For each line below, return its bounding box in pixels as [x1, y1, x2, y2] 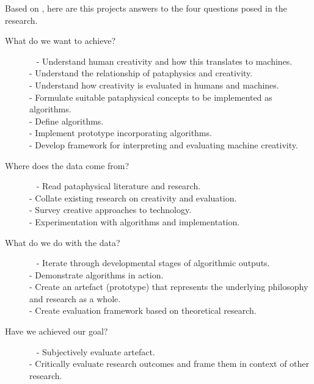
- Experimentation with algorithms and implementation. [29, 215, 240, 228]
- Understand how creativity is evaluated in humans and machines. [29, 78, 279, 91]
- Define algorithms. [29, 114, 104, 127]
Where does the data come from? [5, 159, 130, 172]
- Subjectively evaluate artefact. [36, 345, 155, 358]
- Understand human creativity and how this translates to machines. [36, 54, 293, 67]
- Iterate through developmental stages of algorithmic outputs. [36, 256, 270, 269]
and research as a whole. [29, 292, 121, 305]
